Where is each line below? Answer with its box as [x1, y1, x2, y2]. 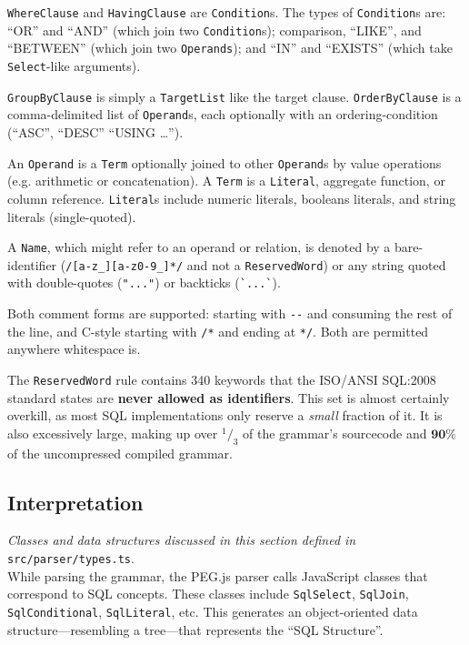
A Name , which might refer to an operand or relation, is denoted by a [7, 237, 391, 257]
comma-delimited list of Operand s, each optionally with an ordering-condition [7, 105, 438, 124]
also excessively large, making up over [7, 423, 218, 442]
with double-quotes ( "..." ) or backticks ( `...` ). [7, 273, 281, 292]
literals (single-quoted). [7, 207, 136, 226]
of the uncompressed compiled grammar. [7, 443, 233, 462]
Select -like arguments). [7, 55, 141, 75]
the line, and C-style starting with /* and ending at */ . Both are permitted [7, 321, 429, 340]
